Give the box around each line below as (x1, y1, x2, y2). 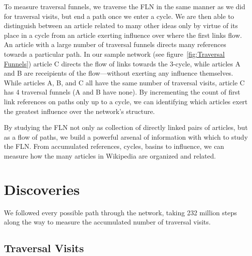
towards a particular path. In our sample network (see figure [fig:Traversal (4, 48, 225, 59)
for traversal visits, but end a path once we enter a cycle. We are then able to (4, 11, 234, 21)
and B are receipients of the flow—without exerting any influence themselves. (4, 68, 234, 78)
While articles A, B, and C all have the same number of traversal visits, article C (4, 77, 245, 87)
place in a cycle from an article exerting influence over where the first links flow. (4, 30, 242, 40)
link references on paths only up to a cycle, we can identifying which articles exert (4, 96, 248, 106)
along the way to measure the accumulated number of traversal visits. (4, 217, 211, 227)
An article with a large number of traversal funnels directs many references (4, 39, 226, 49)
